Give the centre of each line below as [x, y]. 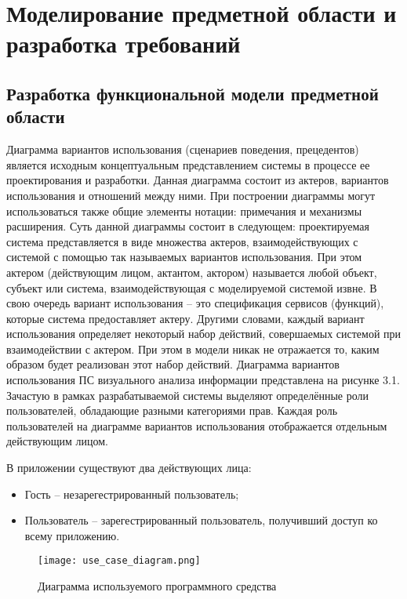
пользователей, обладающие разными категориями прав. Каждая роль [172, 410]
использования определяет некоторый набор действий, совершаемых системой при [204, 334]
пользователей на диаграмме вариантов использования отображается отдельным [197, 425]
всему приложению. [72, 535]
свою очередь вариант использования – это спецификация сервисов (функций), [195, 303]
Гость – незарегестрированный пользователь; [132, 494]
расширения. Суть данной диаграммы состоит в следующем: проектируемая [188, 226]
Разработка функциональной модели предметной [193, 93]
